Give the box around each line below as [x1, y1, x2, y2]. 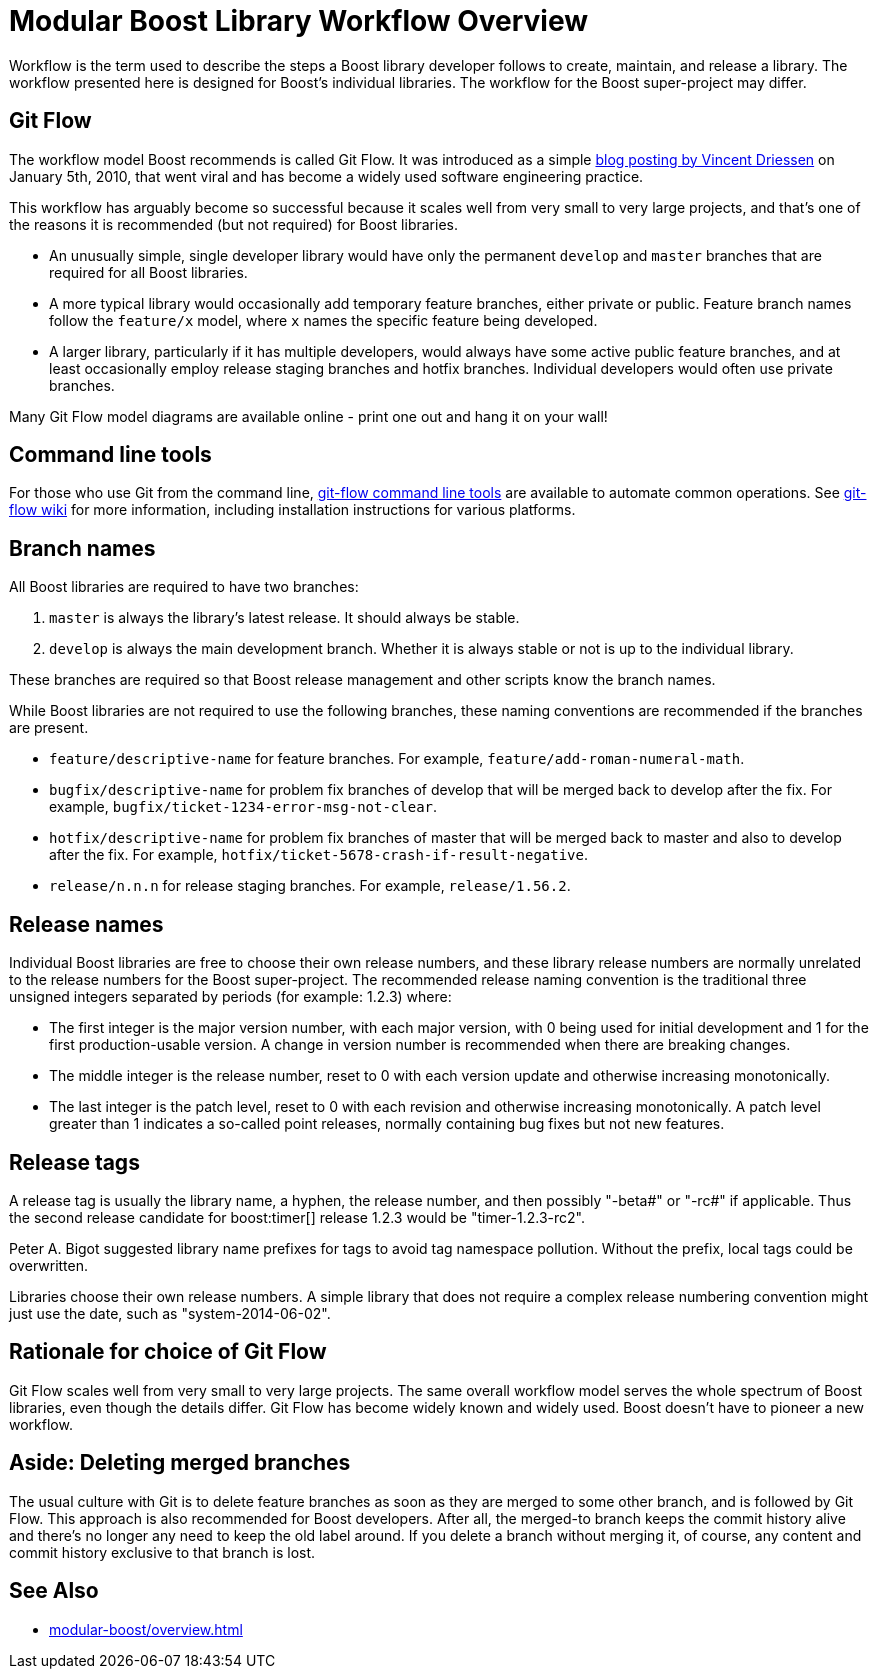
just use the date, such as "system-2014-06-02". [9, 1304, 331, 1322]
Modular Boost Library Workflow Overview [9, 4, 589, 38]
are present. [9, 719, 89, 737]
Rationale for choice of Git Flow [9, 1339, 327, 1365]
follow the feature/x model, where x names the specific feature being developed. [49, 311, 598, 329]
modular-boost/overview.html [49, 1620, 243, 1638]
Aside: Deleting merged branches [9, 1450, 351, 1476]
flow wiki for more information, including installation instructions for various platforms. [9, 501, 576, 519]
